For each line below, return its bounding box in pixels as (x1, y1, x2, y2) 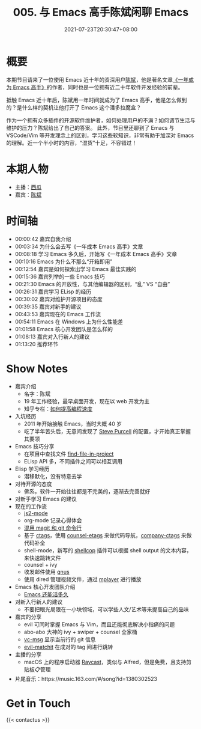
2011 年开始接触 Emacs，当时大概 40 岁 (23, 420, 122, 427)
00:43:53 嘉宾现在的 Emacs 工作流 (14, 310, 101, 317)
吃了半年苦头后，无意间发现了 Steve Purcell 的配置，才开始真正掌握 (23, 427, 191, 435)
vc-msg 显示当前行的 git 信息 (23, 635, 96, 643)
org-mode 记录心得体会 (23, 516, 82, 523)
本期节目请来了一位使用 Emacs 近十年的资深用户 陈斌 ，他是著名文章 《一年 (6, 76, 189, 83)
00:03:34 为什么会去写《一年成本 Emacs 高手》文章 (14, 243, 143, 250)
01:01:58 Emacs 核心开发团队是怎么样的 (14, 325, 113, 332)
